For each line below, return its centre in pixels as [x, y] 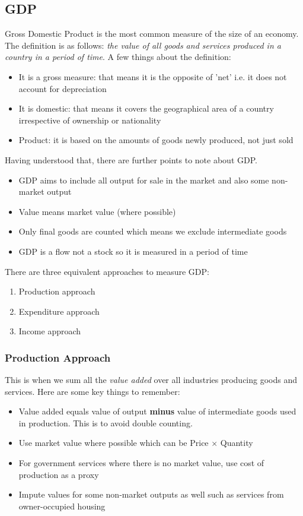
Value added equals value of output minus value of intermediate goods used [157, 411]
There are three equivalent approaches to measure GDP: [107, 271]
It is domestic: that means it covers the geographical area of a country [146, 108]
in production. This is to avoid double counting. [106, 422]
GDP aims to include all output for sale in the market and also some [144, 180]
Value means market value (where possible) [97, 211]
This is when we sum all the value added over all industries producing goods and [151, 380]
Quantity [237, 443]
